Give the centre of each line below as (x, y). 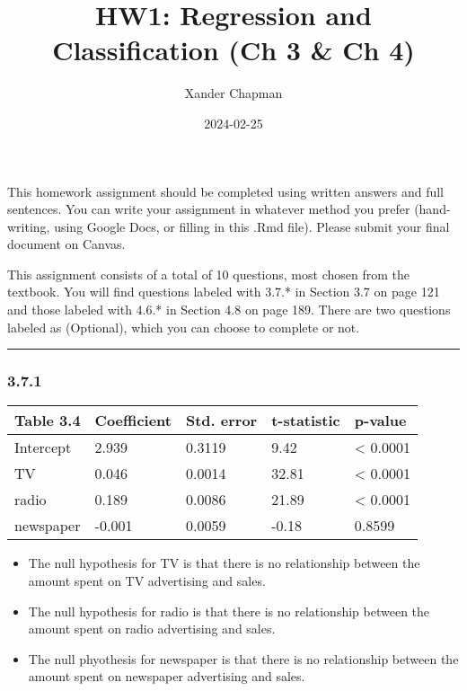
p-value (380, 421)
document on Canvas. (66, 244)
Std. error (221, 421)
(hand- (432, 209)
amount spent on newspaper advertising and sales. (167, 676)
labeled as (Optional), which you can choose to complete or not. (184, 327)
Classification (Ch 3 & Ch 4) (233, 50)
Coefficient (133, 421)
